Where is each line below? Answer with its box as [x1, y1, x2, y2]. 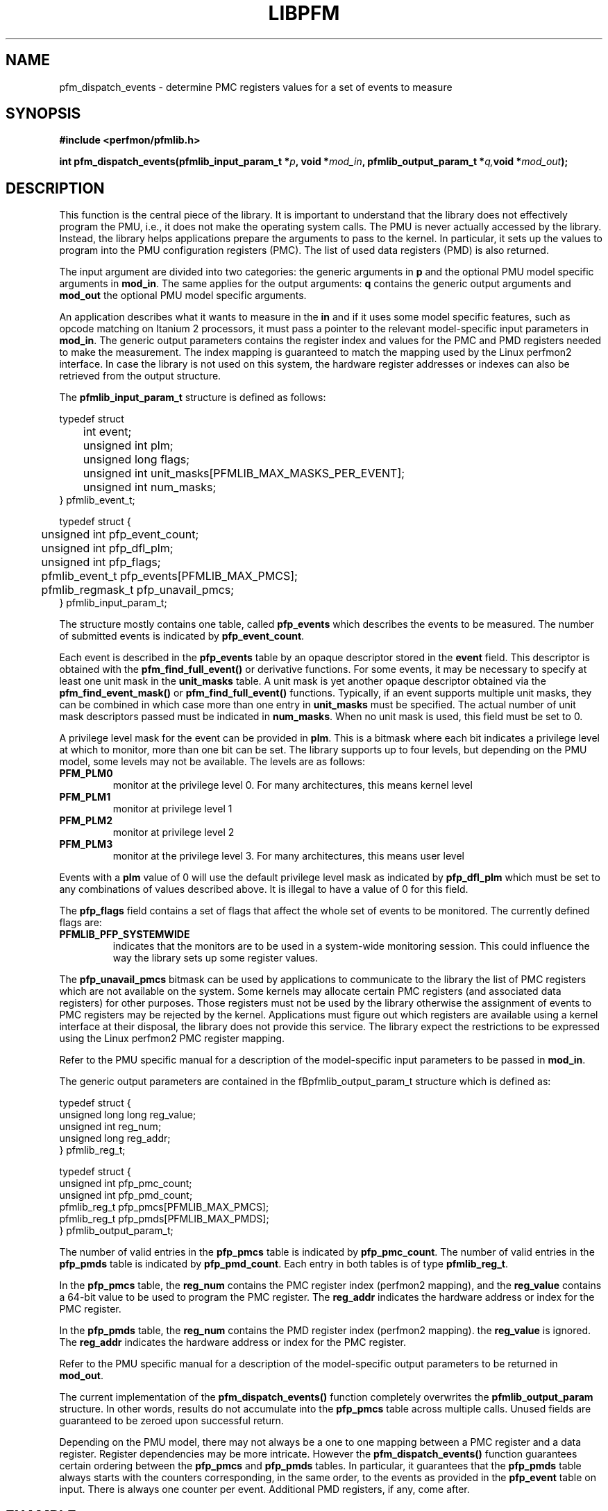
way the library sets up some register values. [112, 952, 319, 964]
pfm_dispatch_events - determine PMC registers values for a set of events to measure [59, 80, 453, 93]
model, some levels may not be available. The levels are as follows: [59, 755, 366, 768]
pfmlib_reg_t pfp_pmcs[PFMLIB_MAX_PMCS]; [59, 1201, 269, 1213]
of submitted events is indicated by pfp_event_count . [59, 630, 305, 642]
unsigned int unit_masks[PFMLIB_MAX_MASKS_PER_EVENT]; [83, 466, 405, 481]
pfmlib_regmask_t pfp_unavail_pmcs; [41, 583, 235, 597]
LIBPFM [268, 1, 340, 25]
